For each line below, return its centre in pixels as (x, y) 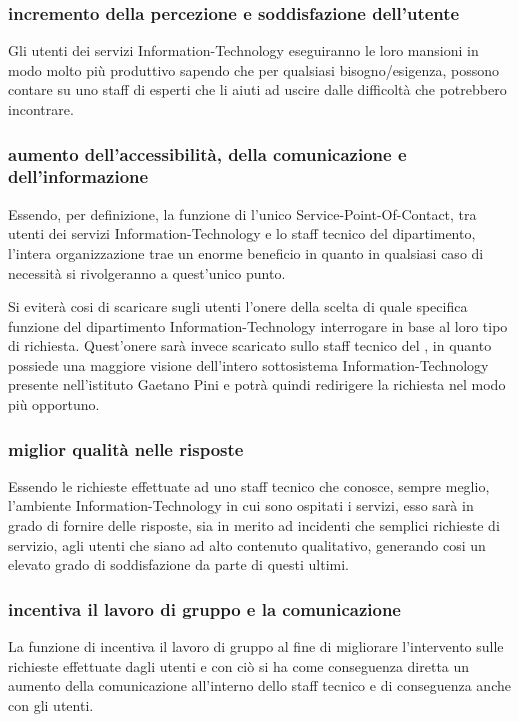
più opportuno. (54, 404)
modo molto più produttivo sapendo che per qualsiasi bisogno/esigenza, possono (254, 69)
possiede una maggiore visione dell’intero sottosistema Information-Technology (248, 364)
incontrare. (41, 109)
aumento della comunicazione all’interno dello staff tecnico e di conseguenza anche (259, 685)
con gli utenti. (51, 704)
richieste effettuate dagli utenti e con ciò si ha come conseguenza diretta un (239, 665)
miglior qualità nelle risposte (126, 448)
